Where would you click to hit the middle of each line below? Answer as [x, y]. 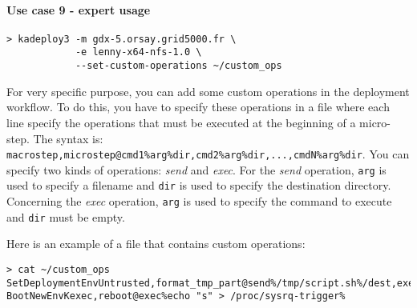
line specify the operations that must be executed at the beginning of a [181, 122]
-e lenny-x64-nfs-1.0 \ [138, 52]
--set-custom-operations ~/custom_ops [178, 66]
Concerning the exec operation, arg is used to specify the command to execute [199, 201]
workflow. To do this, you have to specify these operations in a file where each [198, 107]
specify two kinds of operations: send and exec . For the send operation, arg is [196, 169]
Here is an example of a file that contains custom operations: [156, 244]
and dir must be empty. [66, 216]
